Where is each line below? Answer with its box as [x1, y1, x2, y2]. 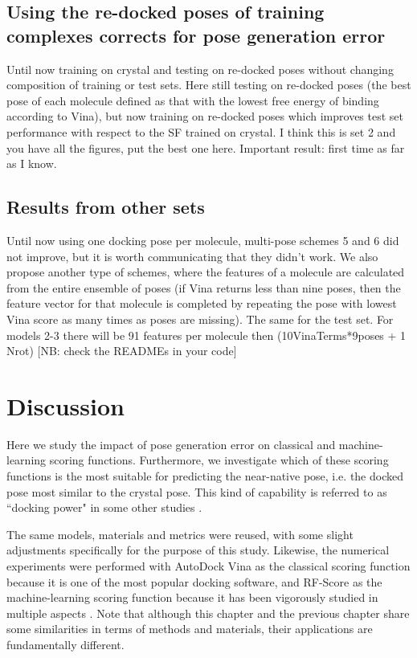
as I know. [6, 155, 57, 172]
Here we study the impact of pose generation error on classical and [6, 435, 336, 452]
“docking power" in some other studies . [6, 499, 202, 516]
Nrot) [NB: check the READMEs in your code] [6, 342, 237, 359]
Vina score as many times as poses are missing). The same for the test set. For [6, 310, 394, 327]
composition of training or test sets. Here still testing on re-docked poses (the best [6, 76, 411, 93]
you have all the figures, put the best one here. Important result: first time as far [6, 139, 405, 156]
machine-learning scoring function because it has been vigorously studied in [6, 589, 378, 606]
